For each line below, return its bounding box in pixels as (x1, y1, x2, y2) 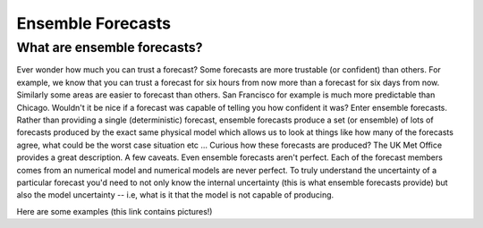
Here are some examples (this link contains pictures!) (16, 206, 213, 216)
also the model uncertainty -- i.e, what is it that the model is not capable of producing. (16, 190, 335, 200)
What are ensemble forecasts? (16, 39, 203, 55)
